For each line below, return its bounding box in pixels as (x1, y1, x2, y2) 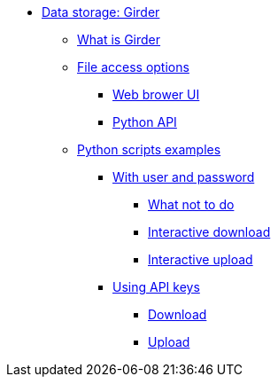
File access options (77, 59, 189, 74)
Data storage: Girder (42, 4, 160, 20)
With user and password (112, 169, 255, 184)
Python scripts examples (77, 142, 221, 157)
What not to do (148, 197, 235, 212)
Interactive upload (148, 252, 253, 267)
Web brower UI (112, 87, 200, 102)
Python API (112, 114, 177, 129)
